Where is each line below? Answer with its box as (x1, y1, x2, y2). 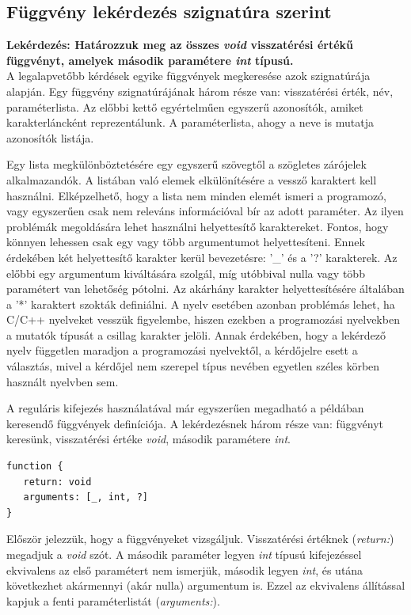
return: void (23, 476, 92, 488)
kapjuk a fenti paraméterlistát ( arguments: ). (6, 592, 220, 609)
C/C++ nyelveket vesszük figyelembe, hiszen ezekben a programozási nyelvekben (6, 311, 400, 328)
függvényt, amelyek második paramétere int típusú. (6, 51, 294, 68)
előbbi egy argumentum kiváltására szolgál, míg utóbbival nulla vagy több (6, 264, 365, 281)
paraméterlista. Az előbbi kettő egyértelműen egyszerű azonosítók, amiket (6, 98, 363, 115)
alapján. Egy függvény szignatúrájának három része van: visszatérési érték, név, (6, 82, 394, 99)
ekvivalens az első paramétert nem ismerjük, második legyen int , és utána (6, 561, 363, 578)
